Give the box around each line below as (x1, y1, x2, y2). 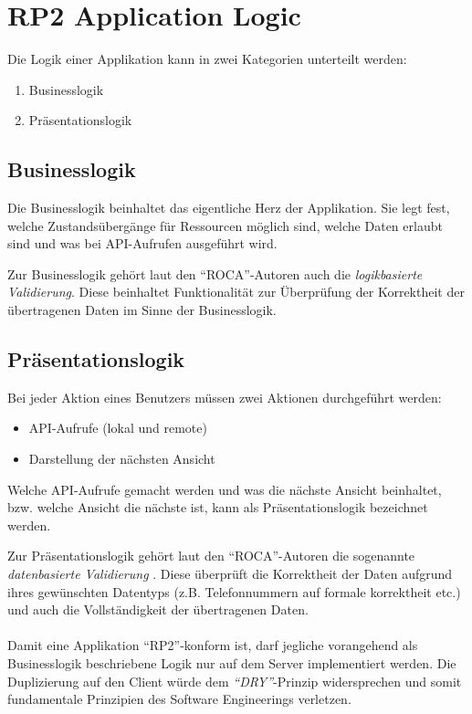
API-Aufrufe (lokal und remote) (28, 418, 207, 437)
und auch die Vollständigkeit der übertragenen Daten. (7, 600, 309, 619)
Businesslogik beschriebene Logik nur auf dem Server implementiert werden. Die (7, 654, 456, 672)
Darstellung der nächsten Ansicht (28, 449, 215, 468)
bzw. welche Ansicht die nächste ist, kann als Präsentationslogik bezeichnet (7, 498, 428, 517)
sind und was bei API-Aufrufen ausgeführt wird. (7, 234, 278, 253)
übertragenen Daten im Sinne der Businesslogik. (7, 300, 277, 320)
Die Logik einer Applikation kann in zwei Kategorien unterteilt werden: (7, 49, 407, 68)
